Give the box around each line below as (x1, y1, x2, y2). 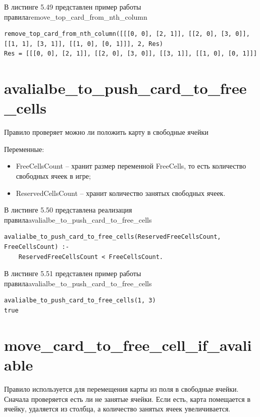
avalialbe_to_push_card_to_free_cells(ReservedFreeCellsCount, (4, 233, 221, 241)
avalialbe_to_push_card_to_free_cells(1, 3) (4, 297, 156, 304)
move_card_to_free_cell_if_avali (4, 334, 252, 355)
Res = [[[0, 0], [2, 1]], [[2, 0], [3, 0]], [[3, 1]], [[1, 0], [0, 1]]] (4, 50, 257, 58)
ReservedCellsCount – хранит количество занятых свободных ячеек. (16, 187, 226, 198)
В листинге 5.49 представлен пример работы (4, 2, 141, 12)
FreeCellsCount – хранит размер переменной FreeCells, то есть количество (16, 161, 246, 171)
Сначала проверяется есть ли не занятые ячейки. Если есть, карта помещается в (4, 393, 251, 404)
